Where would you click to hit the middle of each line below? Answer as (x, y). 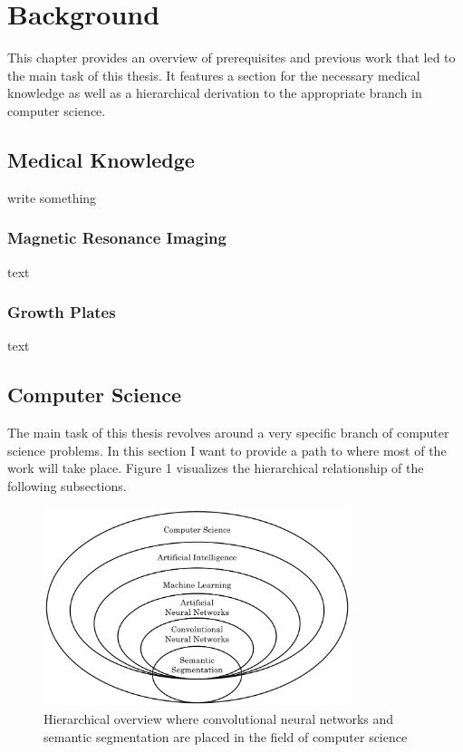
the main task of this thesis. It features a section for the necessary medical (214, 75)
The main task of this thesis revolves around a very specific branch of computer (228, 433)
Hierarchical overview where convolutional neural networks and (219, 719)
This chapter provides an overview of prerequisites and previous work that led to (231, 58)
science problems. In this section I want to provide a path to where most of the (227, 450)
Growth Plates (62, 312)
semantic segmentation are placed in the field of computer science (226, 736)
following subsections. (67, 485)
